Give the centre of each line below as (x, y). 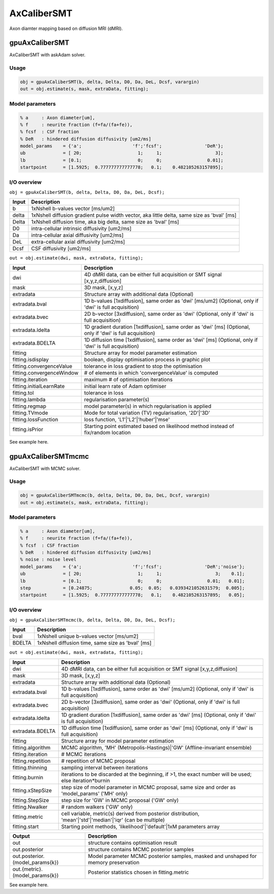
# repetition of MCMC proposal (98, 760)
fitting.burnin (28, 777)
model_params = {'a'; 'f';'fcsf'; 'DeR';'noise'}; (132, 567)
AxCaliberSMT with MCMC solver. (45, 468)
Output (21, 836)
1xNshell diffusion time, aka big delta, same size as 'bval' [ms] (105, 222)
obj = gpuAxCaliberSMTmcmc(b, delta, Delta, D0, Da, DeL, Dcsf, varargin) (115, 495)
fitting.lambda (29, 400)
